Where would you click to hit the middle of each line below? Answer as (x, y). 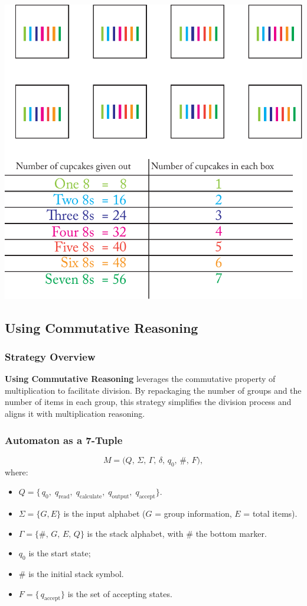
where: (17, 471)
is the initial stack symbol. (76, 573)
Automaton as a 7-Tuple (64, 440)
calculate (91, 496)
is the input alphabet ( (104, 513)
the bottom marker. (231, 533)
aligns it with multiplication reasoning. (75, 413)
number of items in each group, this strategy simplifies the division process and (148, 402)
